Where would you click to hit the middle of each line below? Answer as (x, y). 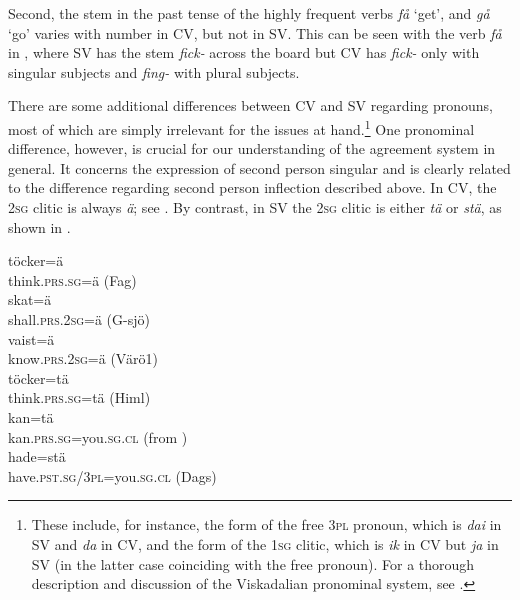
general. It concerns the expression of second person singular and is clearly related (259, 167)
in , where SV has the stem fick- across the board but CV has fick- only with (244, 52)
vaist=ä (31, 338)
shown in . (39, 226)
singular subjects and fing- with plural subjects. (154, 71)
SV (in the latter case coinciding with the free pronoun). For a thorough (253, 563)
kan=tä (31, 416)
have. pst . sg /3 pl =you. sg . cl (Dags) (112, 475)
